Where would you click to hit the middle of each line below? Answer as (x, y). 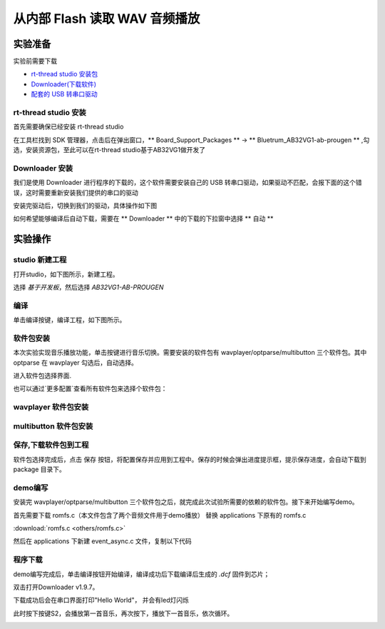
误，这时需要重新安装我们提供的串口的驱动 (76, 192)
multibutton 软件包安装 (53, 426)
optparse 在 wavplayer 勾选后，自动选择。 (76, 362)
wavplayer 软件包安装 (51, 407)
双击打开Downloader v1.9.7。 (56, 587)
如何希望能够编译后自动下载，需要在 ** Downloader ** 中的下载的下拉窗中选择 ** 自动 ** (143, 218)
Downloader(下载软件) (63, 84)
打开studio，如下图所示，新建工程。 (66, 274)
